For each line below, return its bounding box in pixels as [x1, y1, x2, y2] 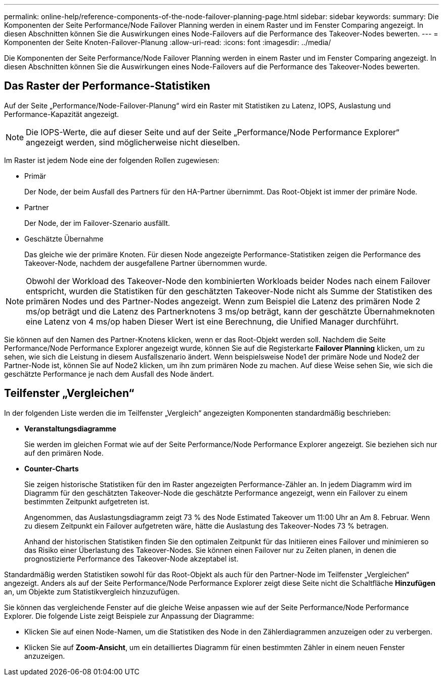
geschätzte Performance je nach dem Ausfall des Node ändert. [4, 369, 214, 378]
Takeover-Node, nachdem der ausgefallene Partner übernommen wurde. [24, 258, 267, 267]
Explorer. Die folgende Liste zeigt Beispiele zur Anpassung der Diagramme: [4, 611, 254, 620]
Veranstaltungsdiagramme [24, 424, 116, 433]
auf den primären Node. [24, 448, 104, 457]
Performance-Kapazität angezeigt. [4, 109, 119, 118]
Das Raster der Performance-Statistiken [4, 79, 210, 93]
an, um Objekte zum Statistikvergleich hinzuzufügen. [4, 587, 180, 596]
